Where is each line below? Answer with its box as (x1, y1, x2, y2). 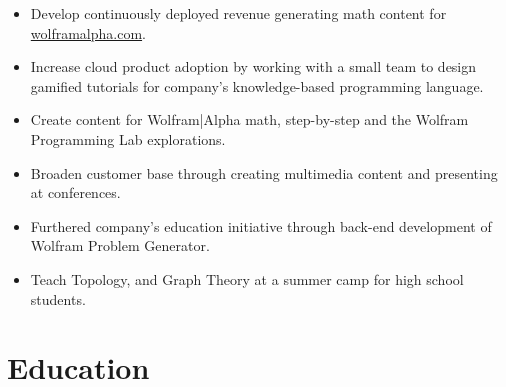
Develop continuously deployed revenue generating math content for (30, 3, 447, 23)
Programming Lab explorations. (30, 128, 226, 149)
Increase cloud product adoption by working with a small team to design (30, 56, 477, 77)
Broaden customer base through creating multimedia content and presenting (30, 162, 498, 183)
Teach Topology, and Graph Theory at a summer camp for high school (30, 268, 464, 289)
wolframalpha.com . (30, 22, 146, 43)
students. (30, 288, 86, 309)
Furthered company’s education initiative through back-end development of (30, 215, 492, 236)
